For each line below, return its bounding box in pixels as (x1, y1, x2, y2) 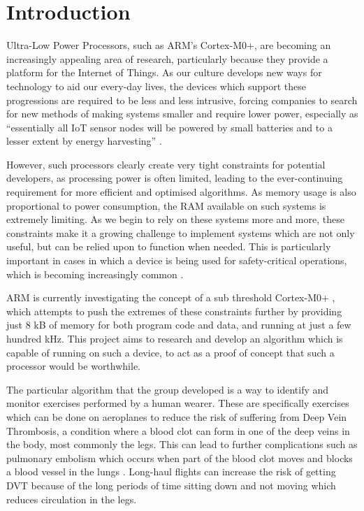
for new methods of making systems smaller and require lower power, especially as (6, 106, 358, 121)
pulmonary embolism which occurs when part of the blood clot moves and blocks (6, 450, 353, 465)
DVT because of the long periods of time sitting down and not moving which (6, 477, 336, 492)
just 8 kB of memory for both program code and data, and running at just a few (6, 317, 351, 332)
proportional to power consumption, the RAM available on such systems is (6, 198, 326, 213)
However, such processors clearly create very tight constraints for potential (6, 157, 326, 171)
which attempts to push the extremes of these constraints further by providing (6, 303, 342, 318)
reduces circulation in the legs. (6, 491, 137, 506)
